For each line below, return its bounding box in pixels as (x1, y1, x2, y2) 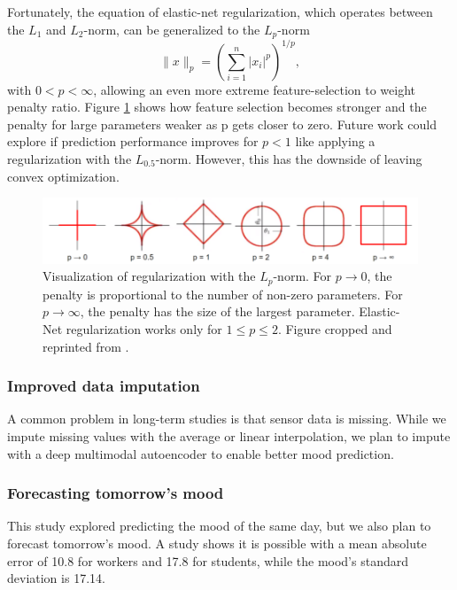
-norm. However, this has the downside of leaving (155, 149, 422, 167)
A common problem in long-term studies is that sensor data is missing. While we (7, 409, 446, 428)
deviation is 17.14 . (7, 569, 105, 587)
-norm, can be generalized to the (83, 19, 260, 38)
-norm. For (273, 267, 332, 285)
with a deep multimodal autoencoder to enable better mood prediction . (7, 444, 394, 462)
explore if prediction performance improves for (7, 132, 259, 151)
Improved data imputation (7, 375, 200, 397)
